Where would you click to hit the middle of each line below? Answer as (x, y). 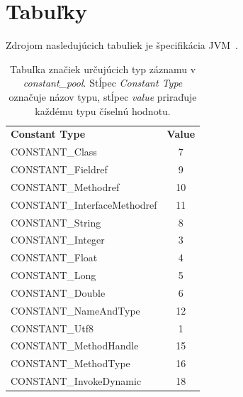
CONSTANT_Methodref (65, 186)
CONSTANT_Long (53, 275)
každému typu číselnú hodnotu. (103, 110)
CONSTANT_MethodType (70, 363)
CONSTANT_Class (54, 152)
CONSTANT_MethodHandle (75, 346)
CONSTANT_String (56, 222)
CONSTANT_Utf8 (52, 328)
